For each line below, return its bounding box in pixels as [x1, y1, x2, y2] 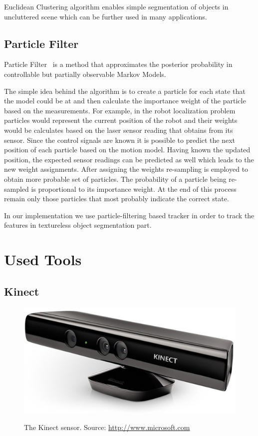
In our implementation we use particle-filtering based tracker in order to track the [4, 210, 255, 220]
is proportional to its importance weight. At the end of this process [31, 183, 237, 194]
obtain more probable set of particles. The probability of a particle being [4, 173, 227, 184]
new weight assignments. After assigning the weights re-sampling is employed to [4, 164, 249, 174]
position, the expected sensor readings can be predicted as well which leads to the [4, 154, 254, 164]
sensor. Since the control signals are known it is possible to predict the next [4, 134, 236, 145]
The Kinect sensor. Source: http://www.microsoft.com [24, 422, 190, 433]
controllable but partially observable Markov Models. [4, 68, 166, 79]
